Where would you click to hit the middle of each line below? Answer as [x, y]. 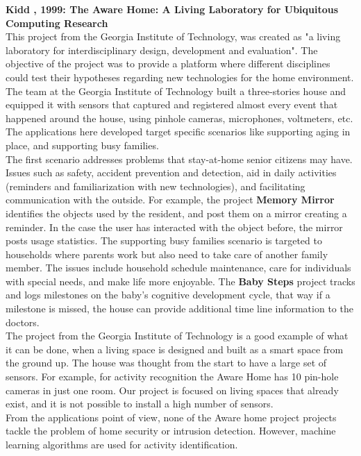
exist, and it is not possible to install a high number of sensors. [140, 404]
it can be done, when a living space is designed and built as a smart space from [175, 349]
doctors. [23, 322]
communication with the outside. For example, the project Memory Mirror [170, 200]
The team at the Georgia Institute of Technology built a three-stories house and [176, 91]
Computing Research [57, 23]
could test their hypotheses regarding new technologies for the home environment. [180, 77]
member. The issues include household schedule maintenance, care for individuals [178, 268]
